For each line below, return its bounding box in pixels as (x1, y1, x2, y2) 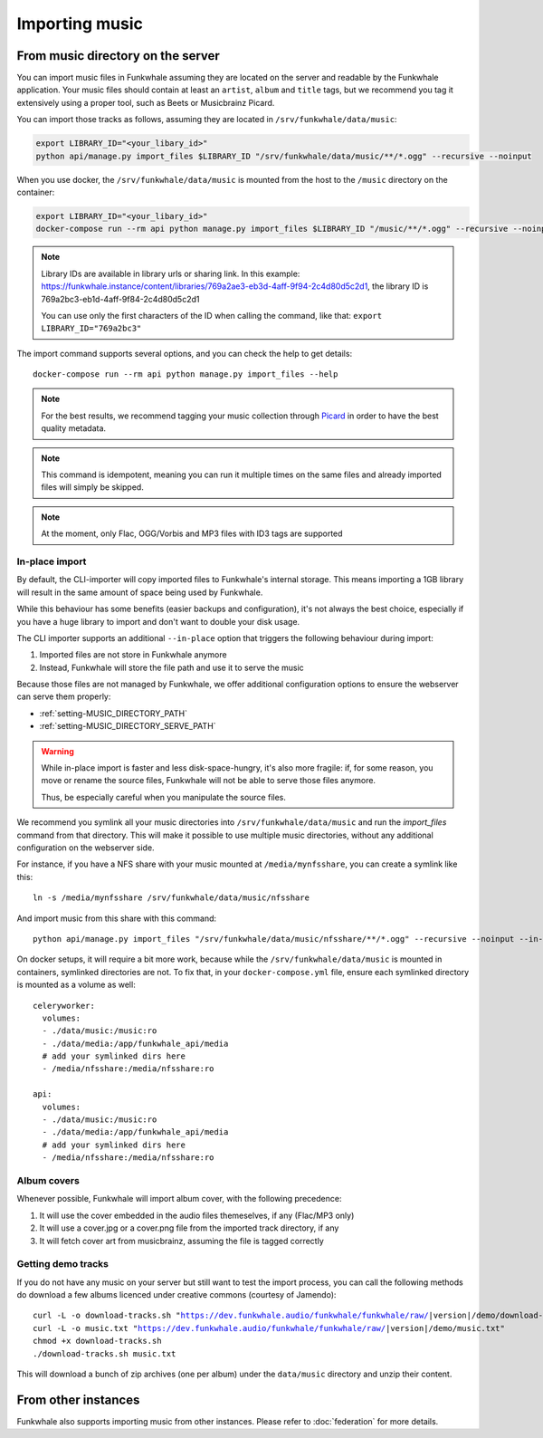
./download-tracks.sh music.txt (33, 1348, 176, 1358)
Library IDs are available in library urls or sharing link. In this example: (41, 268, 300, 279)
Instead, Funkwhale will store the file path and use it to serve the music (39, 662, 305, 673)
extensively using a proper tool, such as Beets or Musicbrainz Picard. (16, 97, 275, 108)
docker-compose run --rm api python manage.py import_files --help (33, 369, 338, 379)
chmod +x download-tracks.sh (33, 1336, 162, 1347)
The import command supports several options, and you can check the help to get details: (16, 348, 353, 359)
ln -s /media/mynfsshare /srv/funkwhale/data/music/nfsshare (33, 893, 310, 903)
